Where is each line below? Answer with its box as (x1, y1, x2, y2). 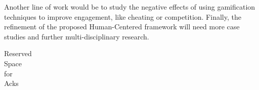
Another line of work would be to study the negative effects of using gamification (4, 2, 255, 12)
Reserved (4, 48, 32, 59)
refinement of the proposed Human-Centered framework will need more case (4, 21, 240, 32)
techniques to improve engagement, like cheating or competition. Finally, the (4, 11, 241, 22)
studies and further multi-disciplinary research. (4, 31, 149, 41)
